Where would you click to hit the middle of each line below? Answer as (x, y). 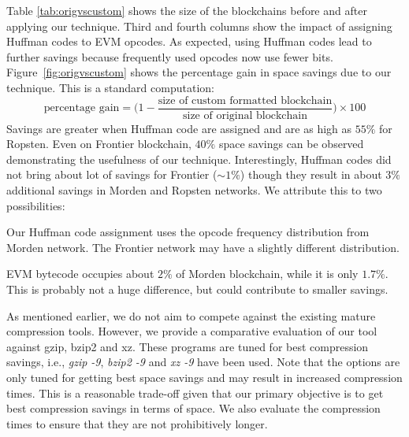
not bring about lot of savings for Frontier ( (112, 174)
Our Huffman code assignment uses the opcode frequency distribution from (188, 232)
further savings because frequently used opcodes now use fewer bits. (170, 56)
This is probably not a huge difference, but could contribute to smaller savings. (197, 289)
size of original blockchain (245, 115)
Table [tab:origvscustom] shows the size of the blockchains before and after (187, 10)
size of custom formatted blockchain (245, 100)
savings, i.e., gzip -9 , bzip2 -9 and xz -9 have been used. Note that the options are (203, 362)
